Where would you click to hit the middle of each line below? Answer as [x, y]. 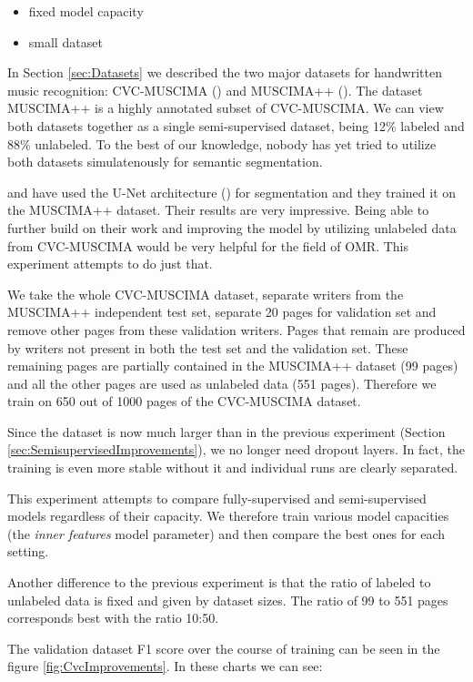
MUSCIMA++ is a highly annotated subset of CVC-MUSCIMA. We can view [226, 108]
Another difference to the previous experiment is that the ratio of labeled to [219, 582]
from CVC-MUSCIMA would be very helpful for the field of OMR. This [208, 245]
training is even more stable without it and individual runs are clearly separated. [233, 468]
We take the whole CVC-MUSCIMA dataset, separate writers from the [206, 294]
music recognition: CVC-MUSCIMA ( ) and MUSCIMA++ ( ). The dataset [215, 90]
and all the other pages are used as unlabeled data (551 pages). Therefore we [222, 383]
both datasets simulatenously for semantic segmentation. [165, 162]
